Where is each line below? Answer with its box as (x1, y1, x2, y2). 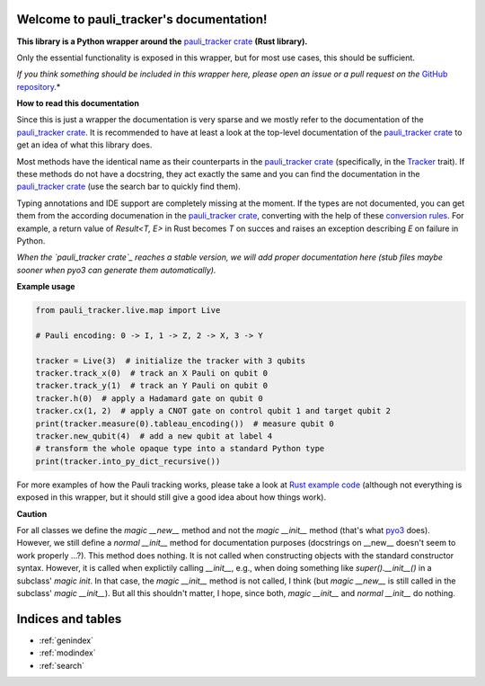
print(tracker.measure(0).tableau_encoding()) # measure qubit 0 (35, 418, 334, 429)
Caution (16, 508, 48, 519)
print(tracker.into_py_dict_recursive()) (35, 456, 221, 467)
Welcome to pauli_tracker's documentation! (16, 12, 268, 27)
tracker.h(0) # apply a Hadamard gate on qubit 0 (35, 393, 264, 404)
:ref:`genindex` (39, 635, 94, 646)
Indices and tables (16, 611, 122, 627)
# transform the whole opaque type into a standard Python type (35, 443, 325, 454)
